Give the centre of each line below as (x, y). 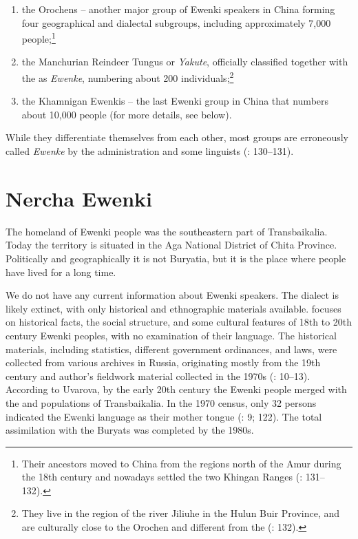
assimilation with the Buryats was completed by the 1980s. (130, 430)
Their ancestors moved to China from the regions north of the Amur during (181, 463)
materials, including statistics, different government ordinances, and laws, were (171, 349)
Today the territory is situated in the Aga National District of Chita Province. (171, 245)
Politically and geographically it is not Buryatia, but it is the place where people (176, 258)
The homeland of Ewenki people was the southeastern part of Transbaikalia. (167, 231)
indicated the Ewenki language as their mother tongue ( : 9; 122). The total (164, 416)
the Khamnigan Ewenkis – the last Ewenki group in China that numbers (175, 101)
